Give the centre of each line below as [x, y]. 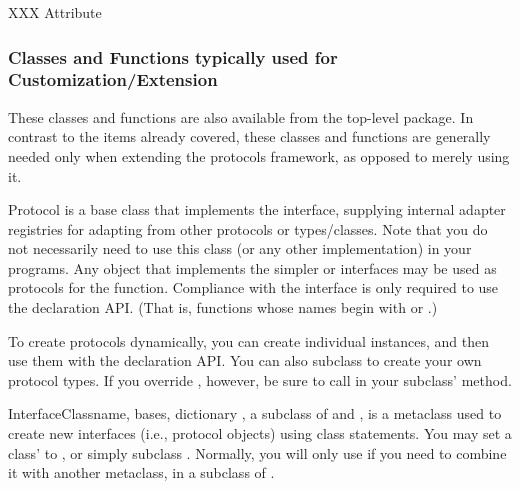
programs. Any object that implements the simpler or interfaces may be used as [252, 267]
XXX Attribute [55, 12]
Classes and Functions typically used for [173, 56]
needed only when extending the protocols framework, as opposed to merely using [259, 155]
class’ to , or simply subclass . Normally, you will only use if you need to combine [257, 452]
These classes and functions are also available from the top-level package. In [241, 116]
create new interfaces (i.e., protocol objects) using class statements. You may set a [260, 433]
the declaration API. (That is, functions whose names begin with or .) [223, 307]
